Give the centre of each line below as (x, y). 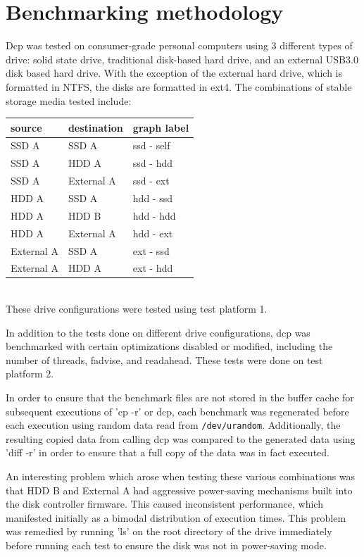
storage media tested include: (69, 100)
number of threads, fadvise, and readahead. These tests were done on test (164, 359)
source (26, 127)
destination (95, 127)
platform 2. (30, 374)
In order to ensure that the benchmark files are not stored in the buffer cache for (180, 397)
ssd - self (151, 145)
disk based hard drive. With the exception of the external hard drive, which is (174, 73)
